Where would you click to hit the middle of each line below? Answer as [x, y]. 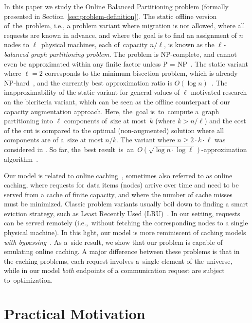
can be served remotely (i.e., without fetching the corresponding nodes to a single [126, 223]
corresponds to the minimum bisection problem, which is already [141, 73]
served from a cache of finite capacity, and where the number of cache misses [118, 194]
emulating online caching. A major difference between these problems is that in [122, 251]
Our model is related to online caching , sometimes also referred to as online [118, 175]
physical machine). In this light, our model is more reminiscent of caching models [125, 232]
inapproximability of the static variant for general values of [92, 92]
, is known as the [189, 44]
